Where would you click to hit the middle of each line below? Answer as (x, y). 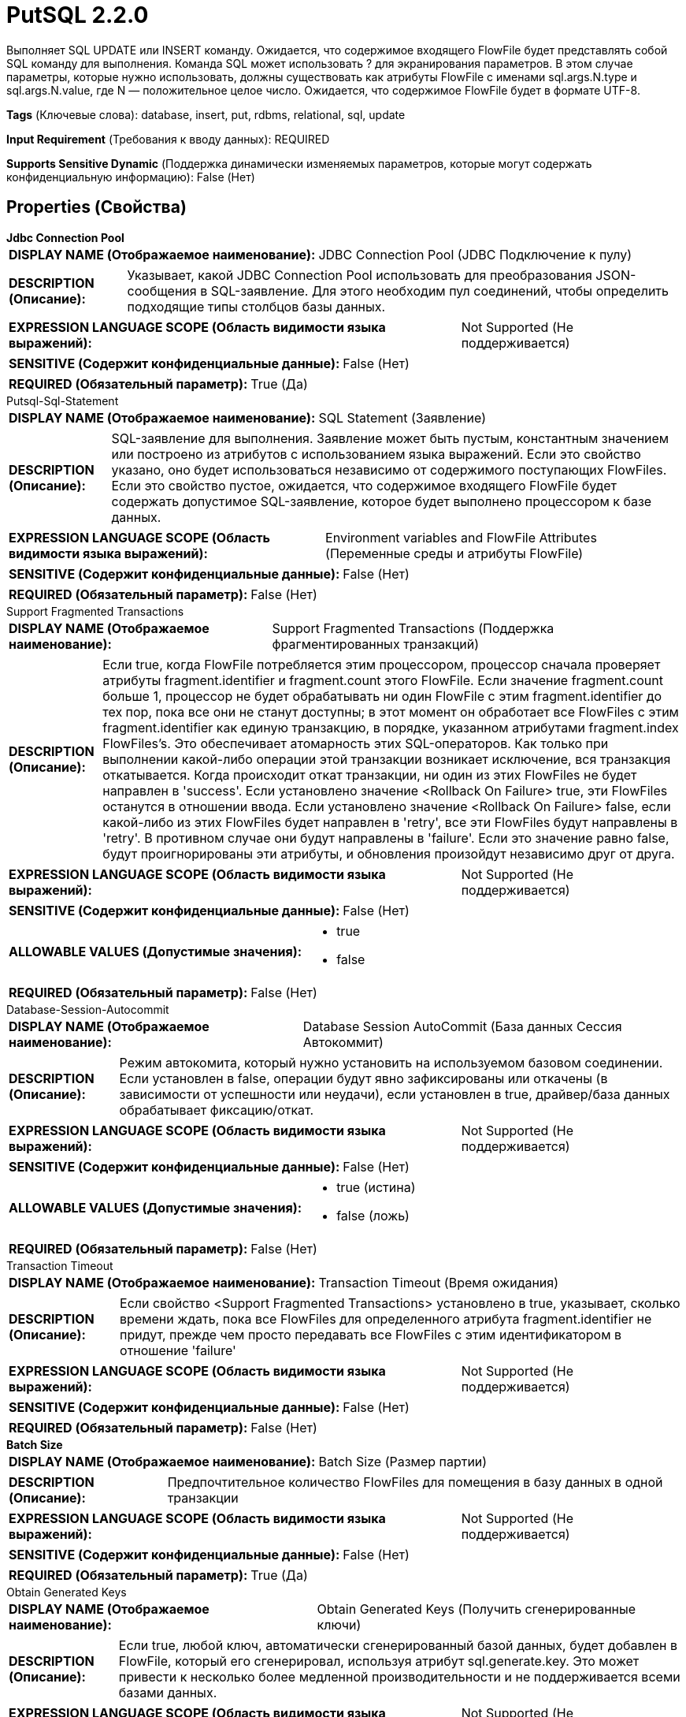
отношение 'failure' (178, 1350)
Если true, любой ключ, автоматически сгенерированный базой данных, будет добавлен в (398, 1645)
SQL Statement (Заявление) (402, 417)
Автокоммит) (343, 1042)
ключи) (339, 1624)
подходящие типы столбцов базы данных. (256, 306)
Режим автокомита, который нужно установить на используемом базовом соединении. (391, 1062)
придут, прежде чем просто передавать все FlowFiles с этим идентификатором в (371, 1334)
